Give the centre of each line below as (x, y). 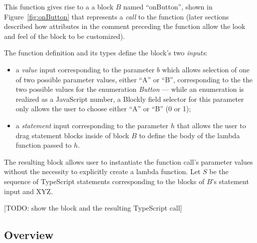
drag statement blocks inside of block (72, 135)
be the (219, 171)
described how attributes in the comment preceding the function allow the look (125, 26)
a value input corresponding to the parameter (85, 69)
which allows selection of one (206, 69)
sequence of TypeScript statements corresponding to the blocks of (104, 181)
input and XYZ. (29, 191)
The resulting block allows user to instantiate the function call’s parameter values (128, 161)
